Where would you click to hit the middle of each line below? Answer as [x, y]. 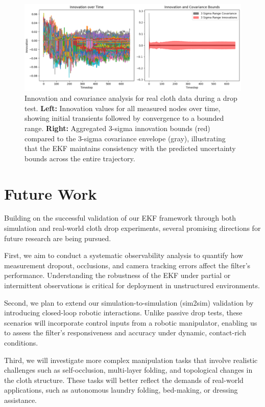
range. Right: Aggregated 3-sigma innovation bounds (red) [117, 128]
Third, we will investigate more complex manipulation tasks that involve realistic [131, 360]
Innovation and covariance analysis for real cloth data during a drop [131, 98]
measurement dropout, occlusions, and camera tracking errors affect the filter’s [127, 265]
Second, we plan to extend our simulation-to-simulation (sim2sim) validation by [129, 302]
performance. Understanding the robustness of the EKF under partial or [117, 275]
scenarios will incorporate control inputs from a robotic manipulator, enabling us [131, 322]
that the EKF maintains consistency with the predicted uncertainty [130, 148]
